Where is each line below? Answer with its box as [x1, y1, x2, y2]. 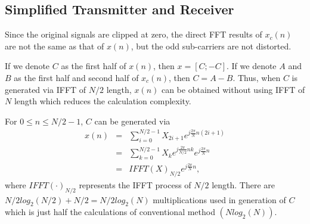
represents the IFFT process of [79, 178, 191, 191]
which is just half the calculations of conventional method [5, 206, 215, 218]
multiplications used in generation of [153, 193, 286, 206]
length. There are [212, 178, 275, 191]
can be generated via [94, 114, 170, 127]
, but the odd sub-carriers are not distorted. [131, 39, 292, 52]
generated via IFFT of [5, 83, 86, 95]
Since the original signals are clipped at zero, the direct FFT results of [5, 28, 262, 41]
